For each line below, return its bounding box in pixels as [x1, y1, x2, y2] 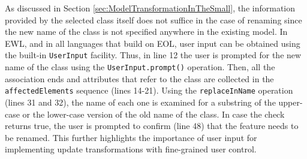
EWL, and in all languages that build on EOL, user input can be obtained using [5, 37, 300, 49]
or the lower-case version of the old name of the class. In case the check [22, 107, 285, 120]
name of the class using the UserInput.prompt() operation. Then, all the [5, 61, 275, 73]
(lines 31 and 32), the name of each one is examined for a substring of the [5, 95, 276, 108]
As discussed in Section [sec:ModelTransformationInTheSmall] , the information [5, 2, 296, 14]
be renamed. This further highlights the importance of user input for [5, 131, 257, 143]
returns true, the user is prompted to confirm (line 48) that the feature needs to [5, 119, 299, 132]
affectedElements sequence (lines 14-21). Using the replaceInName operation [5, 84, 293, 97]
